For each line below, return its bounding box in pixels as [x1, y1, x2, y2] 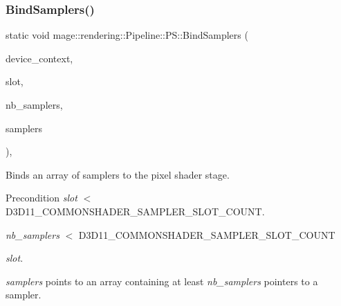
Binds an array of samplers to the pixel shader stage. [6, 167, 230, 181]
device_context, [6, 51, 73, 65]
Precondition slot [6, 190, 77, 205]
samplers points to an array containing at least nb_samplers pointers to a [6, 273, 318, 288]
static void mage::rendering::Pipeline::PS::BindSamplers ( [6, 28, 248, 42]
